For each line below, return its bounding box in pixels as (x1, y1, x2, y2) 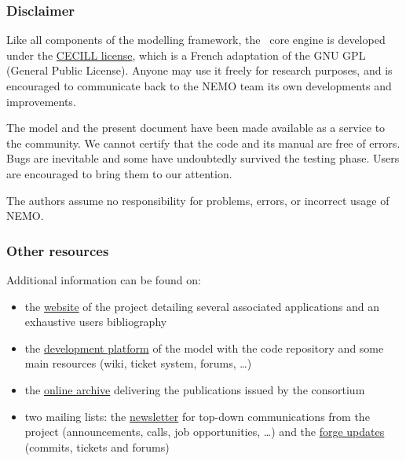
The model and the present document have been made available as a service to (6, 119, 386, 136)
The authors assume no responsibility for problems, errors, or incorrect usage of (6, 192, 390, 208)
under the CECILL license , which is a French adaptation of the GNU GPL (6, 46, 366, 63)
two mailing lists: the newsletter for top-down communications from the (24, 408, 370, 424)
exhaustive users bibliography (24, 313, 167, 330)
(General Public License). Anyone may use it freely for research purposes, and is (6, 62, 393, 79)
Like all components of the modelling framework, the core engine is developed (6, 31, 386, 48)
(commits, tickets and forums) (24, 438, 170, 455)
